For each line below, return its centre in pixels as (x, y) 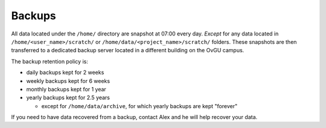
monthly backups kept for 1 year (66, 89)
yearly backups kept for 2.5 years (68, 98)
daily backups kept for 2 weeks (65, 73)
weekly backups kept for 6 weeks (68, 81)
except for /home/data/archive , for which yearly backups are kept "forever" (139, 106)
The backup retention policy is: (50, 61)
